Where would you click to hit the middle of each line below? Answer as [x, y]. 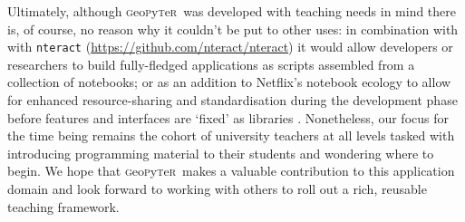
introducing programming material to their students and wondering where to [221, 153]
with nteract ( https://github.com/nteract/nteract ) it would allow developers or [230, 47]
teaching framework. [63, 206]
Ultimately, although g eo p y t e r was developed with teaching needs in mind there [232, 11]
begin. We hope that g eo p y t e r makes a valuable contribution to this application [231, 171]
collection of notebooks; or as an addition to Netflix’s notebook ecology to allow [229, 82]
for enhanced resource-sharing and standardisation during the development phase [232, 100]
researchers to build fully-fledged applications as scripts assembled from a [211, 64]
